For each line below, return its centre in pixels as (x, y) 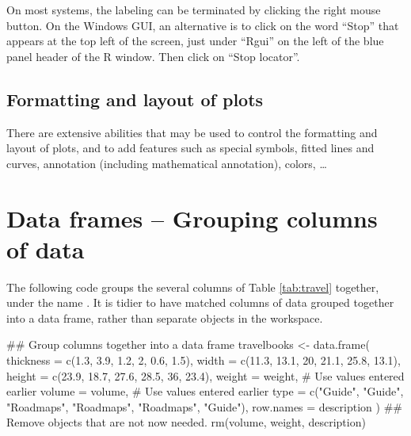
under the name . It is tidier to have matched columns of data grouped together (200, 302)
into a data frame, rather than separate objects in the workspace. (165, 317)
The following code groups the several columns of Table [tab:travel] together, (193, 287)
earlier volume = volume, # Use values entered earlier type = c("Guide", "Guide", (205, 391)
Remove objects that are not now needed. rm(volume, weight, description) (186, 422)
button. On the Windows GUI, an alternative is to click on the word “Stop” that (203, 25)
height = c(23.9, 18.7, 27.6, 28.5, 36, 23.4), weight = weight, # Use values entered (205, 375)
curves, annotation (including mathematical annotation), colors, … (167, 163)
